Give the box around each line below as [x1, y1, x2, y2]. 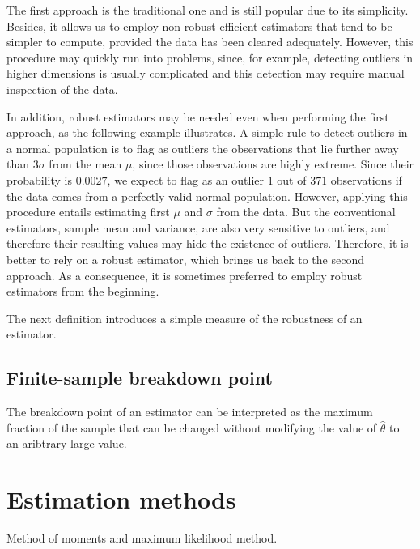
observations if [330, 171, 402, 188]
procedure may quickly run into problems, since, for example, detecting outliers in [6, 49, 414, 66]
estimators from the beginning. [6, 283, 159, 300]
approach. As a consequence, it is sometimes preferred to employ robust [6, 266, 363, 283]
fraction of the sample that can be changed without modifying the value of [6, 419, 377, 436]
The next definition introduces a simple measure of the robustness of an [6, 309, 363, 326]
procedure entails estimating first [6, 203, 170, 220]
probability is [6, 171, 73, 188]
